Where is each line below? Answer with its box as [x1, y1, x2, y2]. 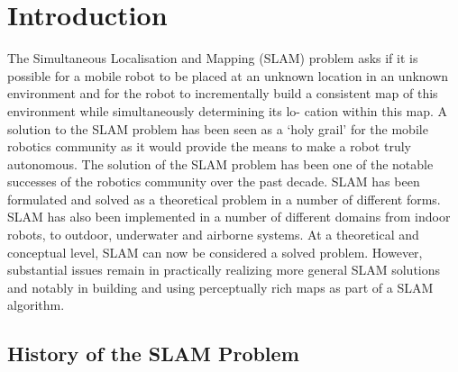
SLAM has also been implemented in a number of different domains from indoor [7, 207, 451, 226]
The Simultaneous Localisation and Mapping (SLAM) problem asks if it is [7, 49, 418, 68]
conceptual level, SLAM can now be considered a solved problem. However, [7, 242, 423, 261]
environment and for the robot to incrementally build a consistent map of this [7, 84, 438, 103]
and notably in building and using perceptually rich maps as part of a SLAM [7, 277, 434, 296]
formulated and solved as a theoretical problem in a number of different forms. [7, 189, 441, 208]
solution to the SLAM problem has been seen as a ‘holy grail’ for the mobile [7, 119, 428, 138]
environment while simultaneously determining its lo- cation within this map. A [7, 101, 448, 120]
